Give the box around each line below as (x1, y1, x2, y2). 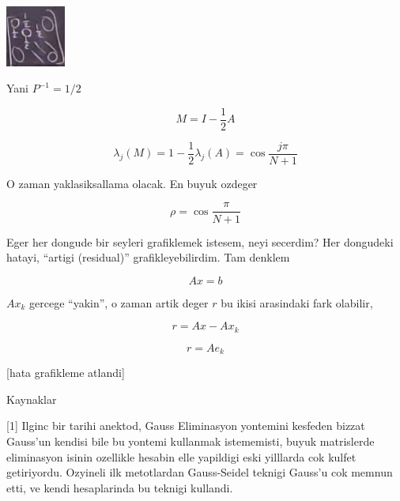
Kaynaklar (6, 390, 57, 407)
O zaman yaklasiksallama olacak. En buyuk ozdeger (6, 175, 258, 191)
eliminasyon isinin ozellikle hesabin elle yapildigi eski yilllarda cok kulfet (6, 448, 357, 465)
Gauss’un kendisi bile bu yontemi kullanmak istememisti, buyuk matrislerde (6, 433, 375, 450)
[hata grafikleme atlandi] (6, 364, 125, 381)
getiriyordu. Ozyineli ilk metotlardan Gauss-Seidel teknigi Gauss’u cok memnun (6, 464, 393, 480)
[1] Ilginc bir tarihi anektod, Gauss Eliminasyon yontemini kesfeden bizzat (6, 417, 365, 434)
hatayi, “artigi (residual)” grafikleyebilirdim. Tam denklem (6, 249, 290, 266)
